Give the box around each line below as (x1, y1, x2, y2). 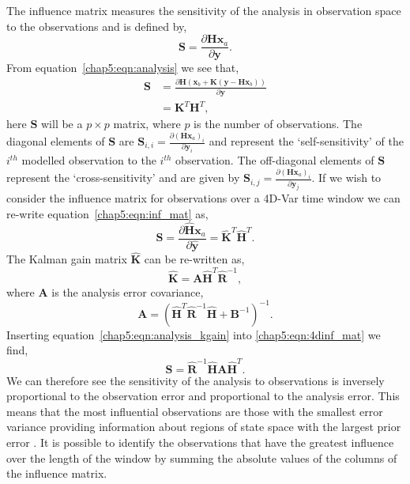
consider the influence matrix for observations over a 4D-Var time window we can (6, 190, 401, 206)
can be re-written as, (144, 251, 245, 267)
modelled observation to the (21, 152, 156, 168)
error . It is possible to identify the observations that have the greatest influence (6, 433, 394, 450)
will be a (40, 115, 83, 132)
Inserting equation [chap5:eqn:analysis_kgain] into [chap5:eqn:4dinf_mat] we (6, 326, 381, 342)
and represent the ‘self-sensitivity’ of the (209, 133, 404, 149)
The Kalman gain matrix (6, 251, 127, 267)
